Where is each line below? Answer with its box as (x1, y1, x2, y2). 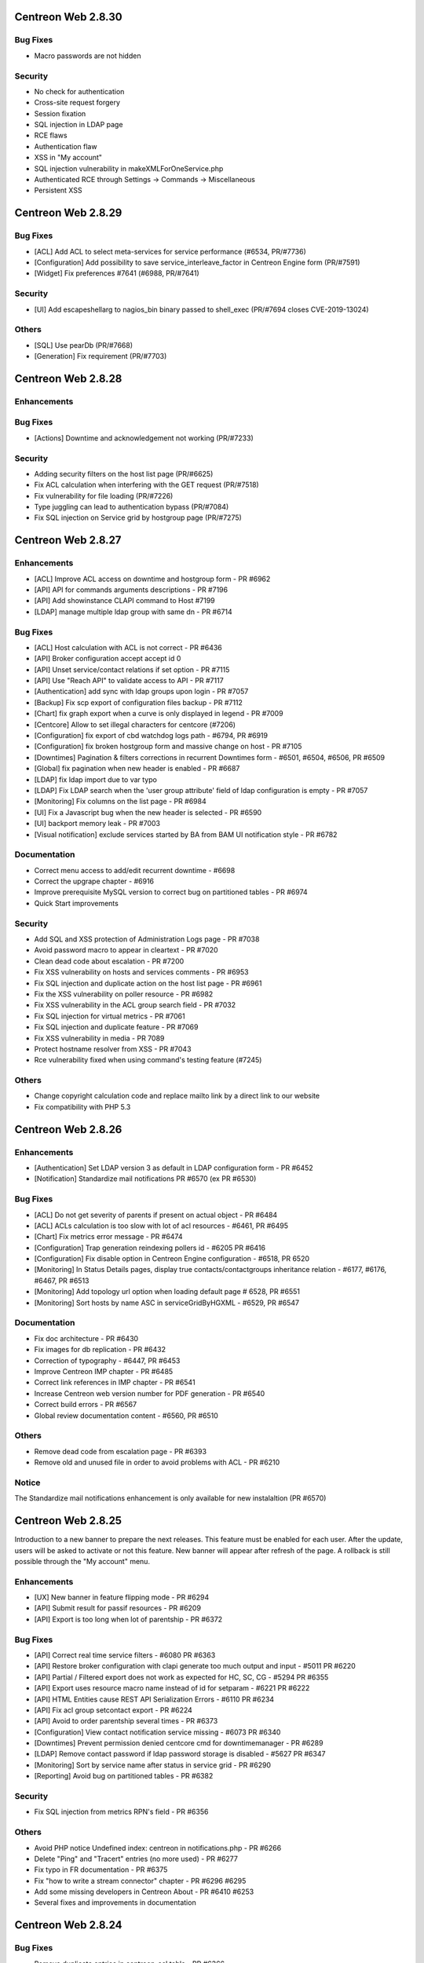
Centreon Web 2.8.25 (14, 1514, 122, 1527)
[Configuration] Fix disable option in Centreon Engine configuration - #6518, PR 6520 (34, 1254, 310, 1263)
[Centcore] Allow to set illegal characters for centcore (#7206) (34, 719, 236, 729)
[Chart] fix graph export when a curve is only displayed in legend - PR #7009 (34, 709, 283, 718)
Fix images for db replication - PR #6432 (34, 1345, 166, 1354)
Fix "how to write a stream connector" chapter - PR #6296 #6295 (34, 1876, 247, 1885)
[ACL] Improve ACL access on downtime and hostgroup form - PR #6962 (34, 574, 271, 583)
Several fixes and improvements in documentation (34, 1898, 196, 1907)
